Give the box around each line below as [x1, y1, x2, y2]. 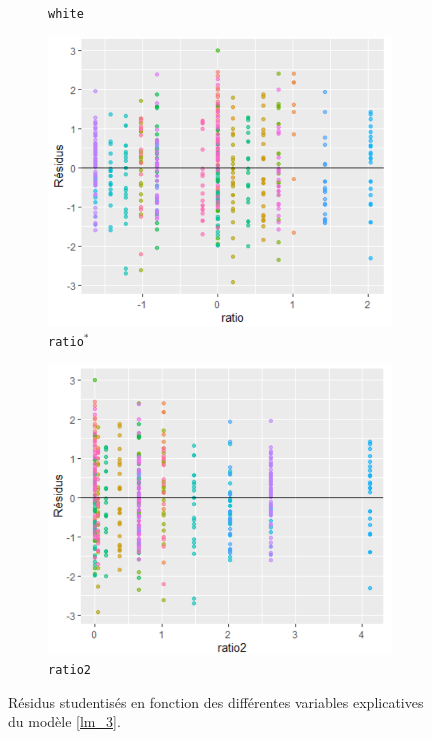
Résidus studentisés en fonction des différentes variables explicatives [8, 691, 424, 712]
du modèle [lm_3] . [8, 711, 121, 732]
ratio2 [48, 663, 91, 678]
